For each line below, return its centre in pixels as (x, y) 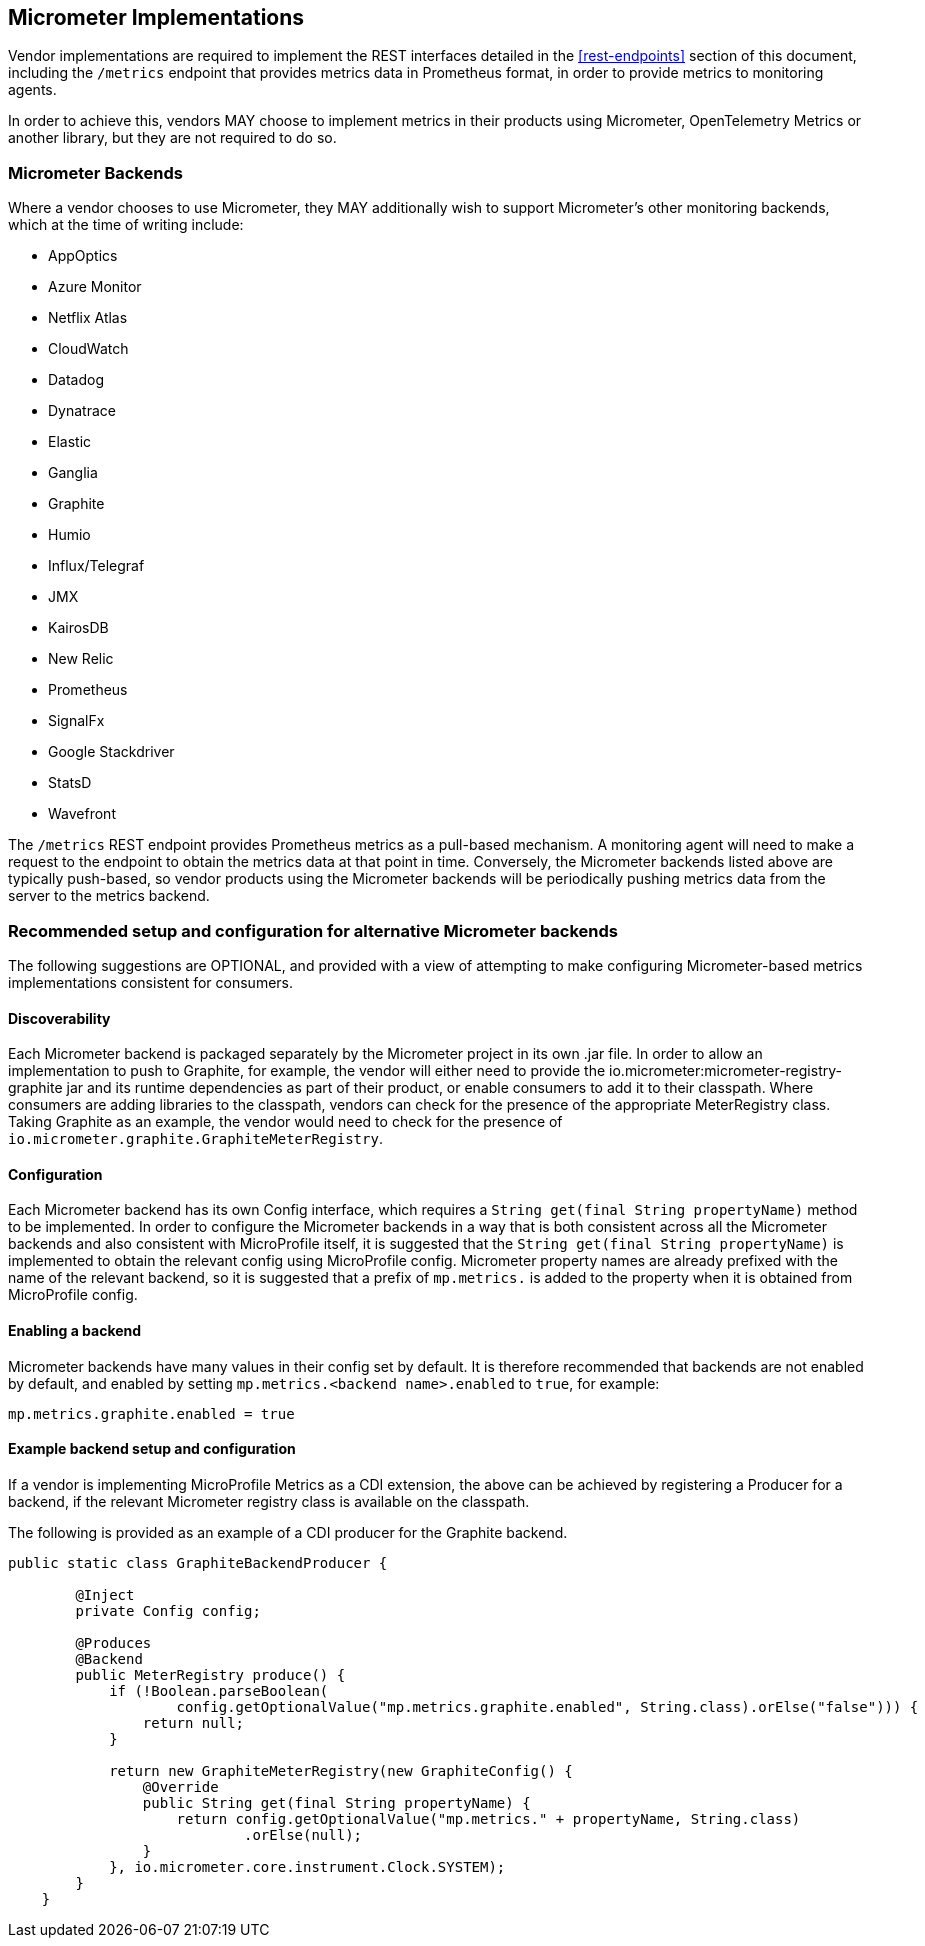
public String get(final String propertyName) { (336, 1802)
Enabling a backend (75, 1330)
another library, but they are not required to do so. (172, 138)
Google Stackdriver (111, 752)
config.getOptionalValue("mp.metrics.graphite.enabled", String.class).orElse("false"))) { (547, 1706)
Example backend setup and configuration (152, 1449)
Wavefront (82, 814)
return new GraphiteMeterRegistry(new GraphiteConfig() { (341, 1770)
